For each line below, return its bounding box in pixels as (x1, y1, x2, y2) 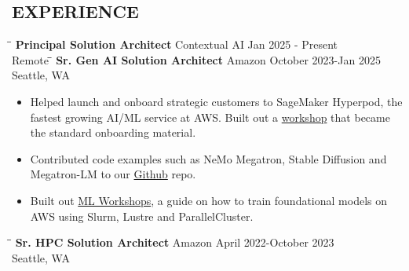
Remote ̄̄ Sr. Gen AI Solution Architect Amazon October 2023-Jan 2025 (12, 51, 381, 68)
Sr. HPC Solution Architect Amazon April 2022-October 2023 (15, 234, 334, 251)
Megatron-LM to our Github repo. (30, 166, 196, 182)
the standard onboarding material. (30, 124, 196, 141)
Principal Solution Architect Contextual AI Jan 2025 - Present (15, 36, 338, 53)
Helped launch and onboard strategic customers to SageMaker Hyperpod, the (30, 93, 403, 109)
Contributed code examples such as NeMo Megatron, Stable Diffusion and (30, 150, 387, 167)
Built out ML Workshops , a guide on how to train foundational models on (30, 192, 388, 208)
